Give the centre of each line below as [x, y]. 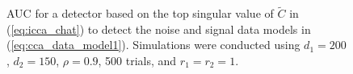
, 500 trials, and [137, 60]
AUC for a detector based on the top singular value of [140, 13]
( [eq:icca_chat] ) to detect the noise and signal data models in [159, 29]
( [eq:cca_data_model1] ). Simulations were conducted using [153, 45]
